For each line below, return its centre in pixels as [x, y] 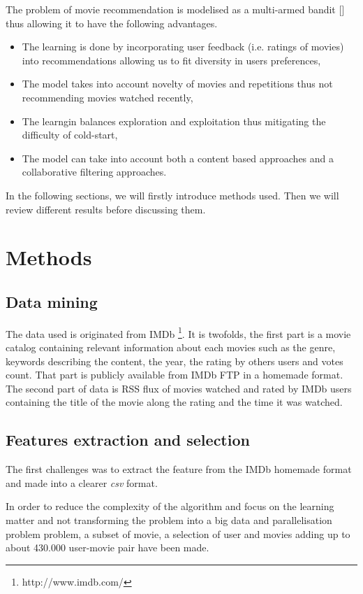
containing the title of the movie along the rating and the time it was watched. [174, 402]
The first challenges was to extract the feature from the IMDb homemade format [179, 469]
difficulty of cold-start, [70, 135]
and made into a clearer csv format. [82, 482]
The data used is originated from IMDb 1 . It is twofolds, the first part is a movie [178, 332]
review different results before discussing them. [106, 209]
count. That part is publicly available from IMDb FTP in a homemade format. [175, 375]
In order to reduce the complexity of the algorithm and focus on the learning [170, 506]
